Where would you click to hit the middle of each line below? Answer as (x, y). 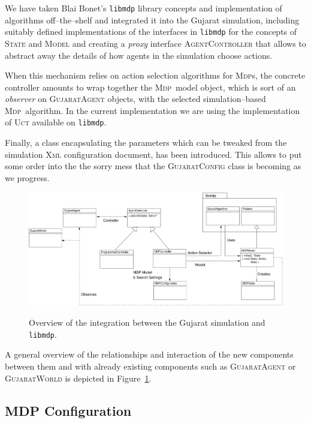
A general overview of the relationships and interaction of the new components (149, 354)
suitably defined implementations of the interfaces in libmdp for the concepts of (151, 31)
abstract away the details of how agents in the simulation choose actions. (139, 55)
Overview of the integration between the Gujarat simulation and (147, 322)
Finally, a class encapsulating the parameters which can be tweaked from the (146, 142)
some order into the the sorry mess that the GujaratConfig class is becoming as (153, 166)
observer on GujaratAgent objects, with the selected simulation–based (135, 99)
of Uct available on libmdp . (56, 122)
